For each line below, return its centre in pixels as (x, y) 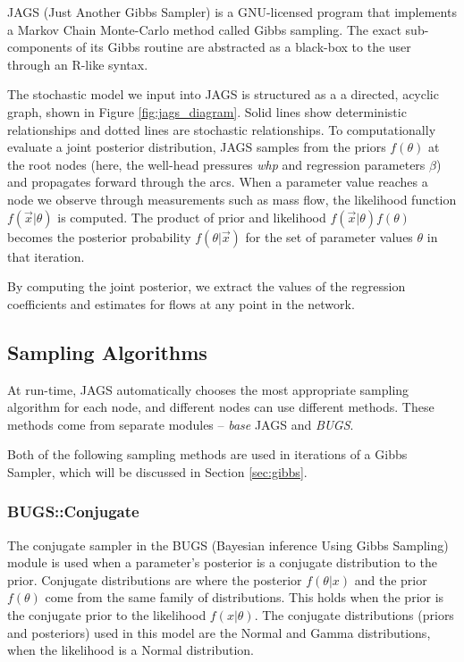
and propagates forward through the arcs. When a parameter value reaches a (218, 182)
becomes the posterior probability (99, 236)
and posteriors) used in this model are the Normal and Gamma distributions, (219, 632)
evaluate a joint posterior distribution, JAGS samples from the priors (197, 147)
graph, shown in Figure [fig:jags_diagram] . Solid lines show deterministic (207, 111)
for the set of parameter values (329, 236)
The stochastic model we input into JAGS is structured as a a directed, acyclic (223, 94)
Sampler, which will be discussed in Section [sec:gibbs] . (157, 471)
